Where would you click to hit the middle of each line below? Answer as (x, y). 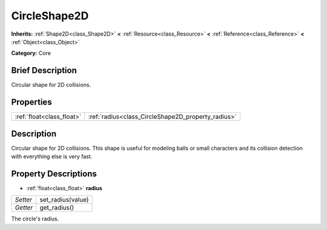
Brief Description (44, 70)
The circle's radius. (35, 219)
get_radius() (57, 208)
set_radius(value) (64, 200)
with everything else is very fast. (52, 156)
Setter (24, 200)
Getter (24, 208)
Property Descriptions (54, 174)
